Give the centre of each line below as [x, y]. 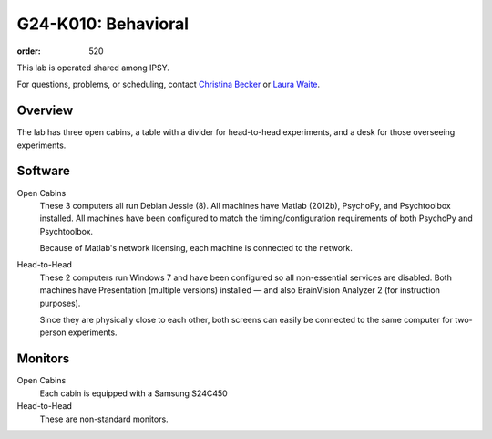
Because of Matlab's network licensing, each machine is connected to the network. [196, 248]
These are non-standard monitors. [104, 419]
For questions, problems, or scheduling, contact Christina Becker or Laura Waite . [169, 84]
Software [43, 171]
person [53, 332]
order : [29, 51]
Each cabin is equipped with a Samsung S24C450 [133, 393]
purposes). [60, 303]
